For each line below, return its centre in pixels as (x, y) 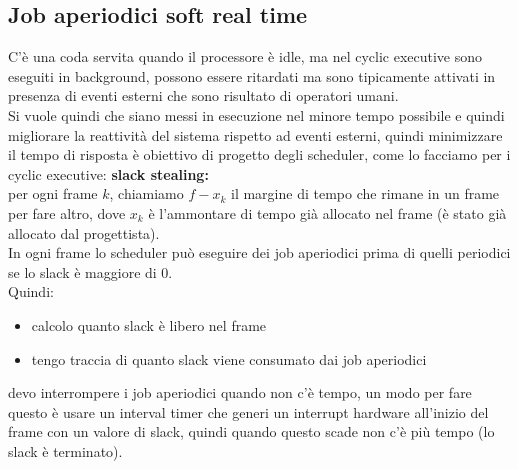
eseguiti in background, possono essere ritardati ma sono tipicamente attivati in (252, 75)
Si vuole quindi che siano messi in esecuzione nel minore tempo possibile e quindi (256, 114)
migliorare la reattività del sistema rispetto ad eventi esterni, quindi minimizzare (255, 134)
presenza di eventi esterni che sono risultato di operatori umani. (203, 95)
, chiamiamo (146, 193)
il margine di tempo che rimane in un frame (365, 193)
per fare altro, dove (67, 212)
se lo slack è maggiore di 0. (90, 271)
